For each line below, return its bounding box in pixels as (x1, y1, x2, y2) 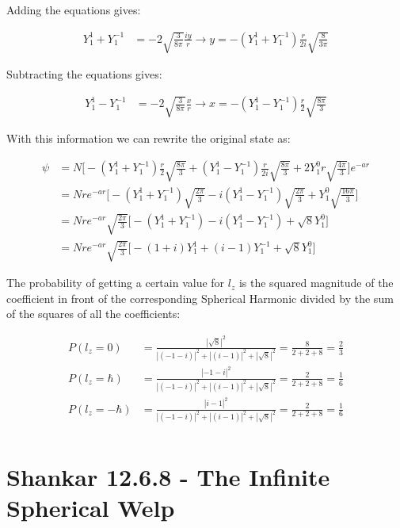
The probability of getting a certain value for (6, 274, 225, 291)
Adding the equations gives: (6, 2, 141, 17)
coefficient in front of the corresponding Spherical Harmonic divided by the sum (6, 289, 394, 306)
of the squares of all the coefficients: (6, 305, 181, 322)
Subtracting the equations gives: (6, 66, 162, 82)
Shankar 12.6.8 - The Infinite (6, 460, 330, 492)
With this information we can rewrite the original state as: (6, 130, 291, 147)
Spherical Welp (6, 491, 175, 523)
